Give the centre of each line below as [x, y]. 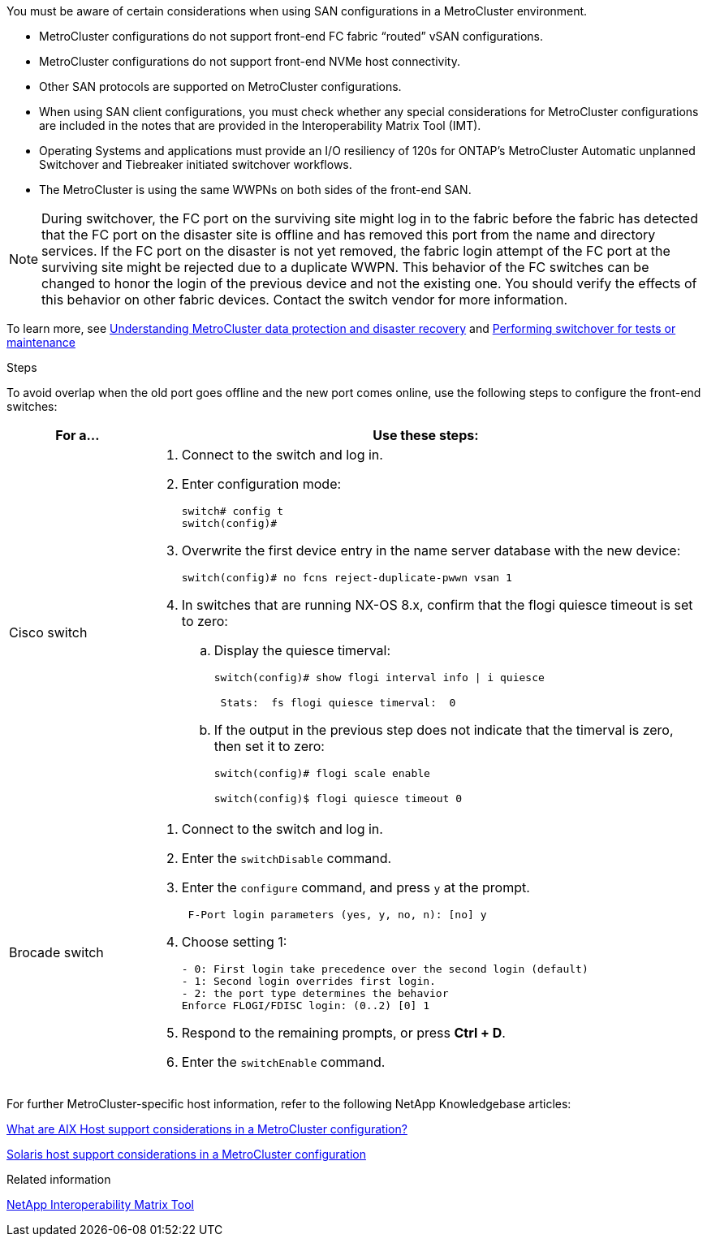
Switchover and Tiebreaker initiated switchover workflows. [196, 164]
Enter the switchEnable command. [283, 1062]
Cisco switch [48, 632]
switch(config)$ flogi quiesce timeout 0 [338, 798]
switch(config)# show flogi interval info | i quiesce [379, 678]
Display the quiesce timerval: [302, 650]
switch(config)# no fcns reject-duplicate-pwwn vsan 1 [347, 578]
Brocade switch [56, 952]
